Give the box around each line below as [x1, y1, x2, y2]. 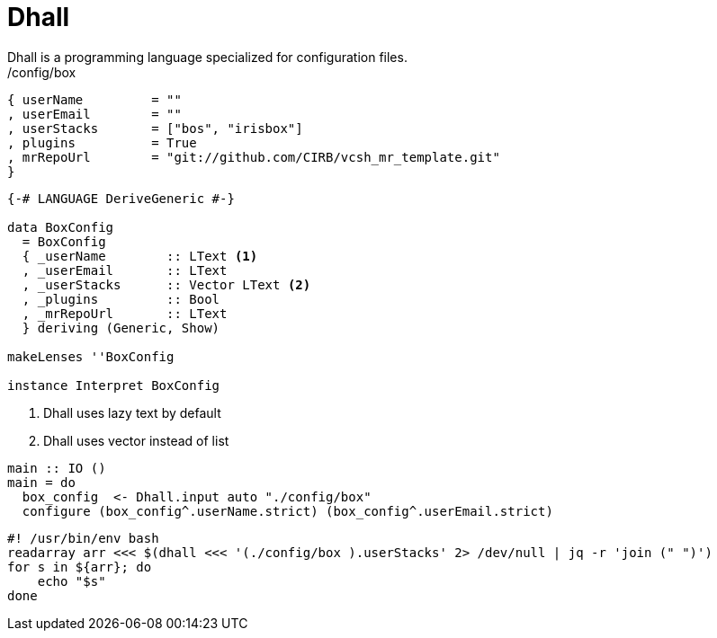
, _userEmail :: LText [22, 262, 228, 278]
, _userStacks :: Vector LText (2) [22, 277, 311, 292]
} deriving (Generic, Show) [22, 320, 220, 335]
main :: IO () [7, 460, 106, 475]
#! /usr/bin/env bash [7, 530, 159, 545]
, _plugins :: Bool [22, 291, 220, 306]
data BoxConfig [7, 219, 114, 235]
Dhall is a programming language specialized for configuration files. [7, 49, 408, 65]
